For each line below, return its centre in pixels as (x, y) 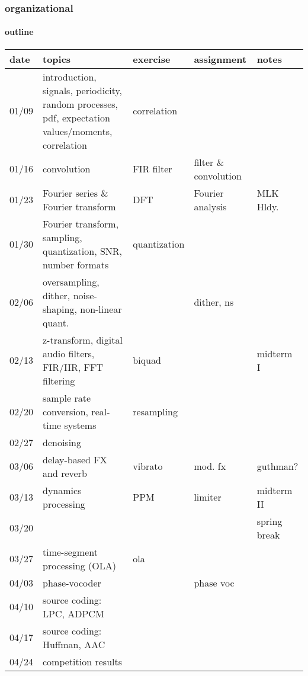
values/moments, (78, 131)
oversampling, (71, 281)
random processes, (81, 104)
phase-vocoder (72, 582)
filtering (59, 380)
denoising (62, 442)
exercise (152, 59)
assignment (220, 59)
